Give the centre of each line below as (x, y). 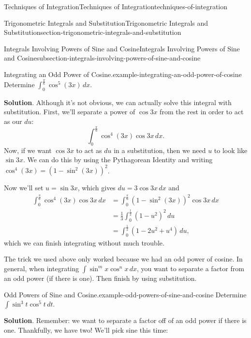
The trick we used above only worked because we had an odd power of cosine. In (123, 259)
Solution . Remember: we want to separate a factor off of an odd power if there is (125, 320)
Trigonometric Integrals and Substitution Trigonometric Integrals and (106, 23)
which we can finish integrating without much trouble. (84, 242)
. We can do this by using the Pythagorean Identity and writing (118, 160)
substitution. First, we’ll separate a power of (70, 112)
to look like (231, 150)
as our (13, 121)
